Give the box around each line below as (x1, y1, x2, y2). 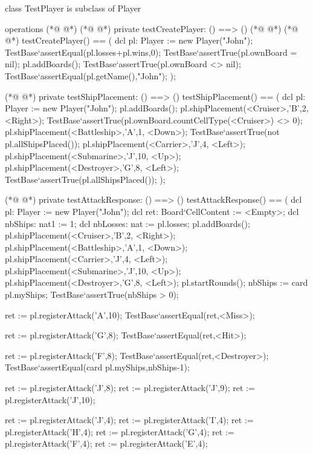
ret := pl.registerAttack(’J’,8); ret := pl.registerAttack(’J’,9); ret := (5, 381, 255, 394)
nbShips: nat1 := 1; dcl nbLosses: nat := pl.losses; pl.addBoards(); (5, 217, 250, 229)
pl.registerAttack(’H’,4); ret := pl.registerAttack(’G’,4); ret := (5, 425, 234, 438)
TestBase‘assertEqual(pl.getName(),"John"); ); (5, 69, 176, 82)
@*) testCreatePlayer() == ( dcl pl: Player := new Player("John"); (5, 34, 253, 47)
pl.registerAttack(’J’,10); (5, 393, 95, 406)
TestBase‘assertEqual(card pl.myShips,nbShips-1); (5, 361, 190, 373)
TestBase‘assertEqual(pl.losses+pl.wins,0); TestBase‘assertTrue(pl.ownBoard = (5, 45, 297, 58)
